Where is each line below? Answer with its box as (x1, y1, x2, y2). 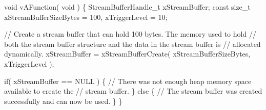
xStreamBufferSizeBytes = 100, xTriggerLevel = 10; (4, 11, 168, 22)
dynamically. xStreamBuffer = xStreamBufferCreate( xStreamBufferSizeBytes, (4, 48, 251, 59)
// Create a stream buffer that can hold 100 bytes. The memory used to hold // (4, 29, 256, 39)
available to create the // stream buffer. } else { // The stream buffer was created (4, 86, 262, 96)
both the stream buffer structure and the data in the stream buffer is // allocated (4, 38, 261, 49)
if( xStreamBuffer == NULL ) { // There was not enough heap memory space (4, 75, 252, 86)
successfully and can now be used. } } (4, 95, 122, 106)
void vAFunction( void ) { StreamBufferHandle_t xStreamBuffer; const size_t (4, 2, 251, 12)
